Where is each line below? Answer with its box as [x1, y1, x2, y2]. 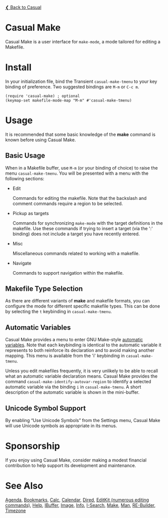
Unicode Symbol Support [5, 404, 86, 412]
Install [5, 62, 32, 73]
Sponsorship [5, 440, 61, 452]
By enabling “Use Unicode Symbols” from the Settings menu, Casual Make [5, 418, 160, 424]
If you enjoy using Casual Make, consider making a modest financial [5, 457, 147, 463]
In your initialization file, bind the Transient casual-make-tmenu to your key [5, 78, 157, 84]
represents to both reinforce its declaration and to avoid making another [5, 347, 155, 353]
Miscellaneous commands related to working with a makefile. [12, 250, 140, 256]
